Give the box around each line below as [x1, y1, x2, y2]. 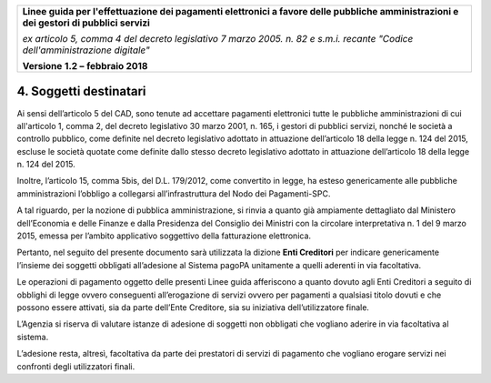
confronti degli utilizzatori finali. [16, 360, 135, 372]
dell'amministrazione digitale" [22, 44, 150, 56]
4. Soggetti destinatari [16, 84, 146, 99]
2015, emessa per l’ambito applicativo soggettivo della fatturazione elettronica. [16, 230, 312, 241]
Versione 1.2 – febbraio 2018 [22, 60, 148, 72]
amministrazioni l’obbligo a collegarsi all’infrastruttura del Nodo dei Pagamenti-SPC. [16, 187, 331, 199]
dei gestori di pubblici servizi [22, 16, 150, 29]
